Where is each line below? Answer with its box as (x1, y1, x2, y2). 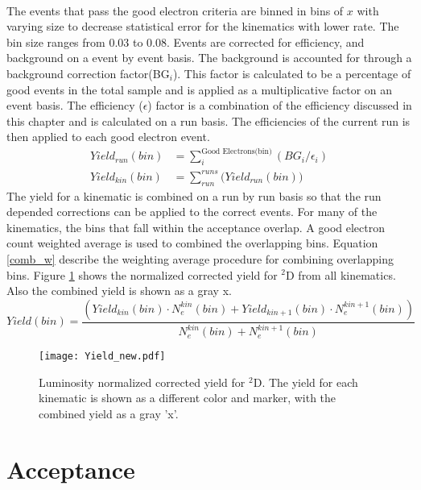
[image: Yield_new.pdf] (39, 351, 166, 363)
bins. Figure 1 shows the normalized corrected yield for (6, 266, 278, 283)
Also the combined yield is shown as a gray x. (6, 282, 232, 299)
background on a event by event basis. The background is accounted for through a (6, 49, 412, 66)
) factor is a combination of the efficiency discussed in (147, 97, 412, 114)
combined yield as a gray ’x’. (39, 405, 179, 421)
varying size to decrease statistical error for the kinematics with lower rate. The (6, 18, 399, 35)
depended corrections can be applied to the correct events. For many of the (6, 203, 378, 220)
